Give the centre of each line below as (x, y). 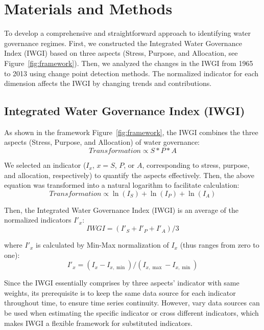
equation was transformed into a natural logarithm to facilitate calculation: (122, 185)
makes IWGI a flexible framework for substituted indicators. (98, 323)
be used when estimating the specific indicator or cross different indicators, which (131, 313)
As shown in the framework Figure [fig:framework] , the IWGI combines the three (131, 132)
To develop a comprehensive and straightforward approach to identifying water (128, 33)
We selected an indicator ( (45, 165)
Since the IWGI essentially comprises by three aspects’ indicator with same (122, 283)
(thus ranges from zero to (220, 245)
